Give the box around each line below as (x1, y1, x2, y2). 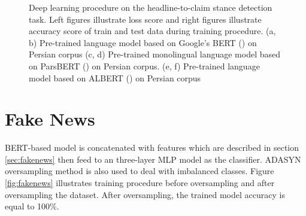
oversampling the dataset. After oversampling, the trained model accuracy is (5, 188, 285, 200)
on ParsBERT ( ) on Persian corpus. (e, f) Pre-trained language (29, 59, 260, 72)
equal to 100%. (5, 200, 59, 212)
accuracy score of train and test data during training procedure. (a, (29, 25, 276, 37)
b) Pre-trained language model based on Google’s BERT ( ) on (29, 36, 257, 48)
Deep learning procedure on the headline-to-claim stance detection (29, 1, 272, 13)
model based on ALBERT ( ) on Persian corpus (29, 71, 201, 84)
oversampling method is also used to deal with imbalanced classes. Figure (5, 165, 274, 177)
